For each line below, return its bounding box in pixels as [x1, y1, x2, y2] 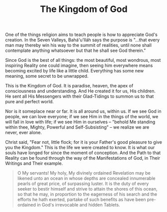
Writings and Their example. [5, 161, 63, 167]
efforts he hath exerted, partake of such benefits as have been [17, 197, 146, 203]
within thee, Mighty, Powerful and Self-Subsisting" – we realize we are [5, 124, 150, 130]
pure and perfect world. [5, 99, 54, 105]
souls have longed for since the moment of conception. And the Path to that [5, 150, 161, 156]
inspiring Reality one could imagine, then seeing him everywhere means [5, 62, 153, 68]
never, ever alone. [5, 130, 42, 136]
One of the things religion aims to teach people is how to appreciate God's [5, 31, 158, 38]
